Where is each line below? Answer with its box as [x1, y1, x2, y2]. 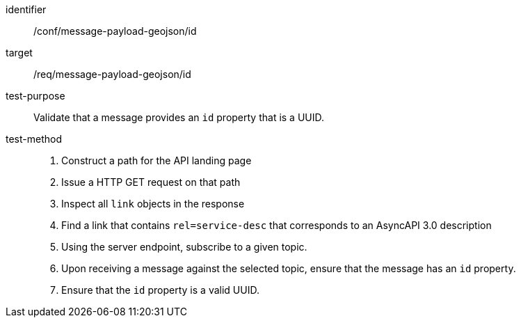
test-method [6, 133, 62, 145]
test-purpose [6, 90, 65, 102]
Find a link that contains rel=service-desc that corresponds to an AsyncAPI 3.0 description [61, 219, 492, 231]
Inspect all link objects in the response [61, 198, 245, 210]
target [6, 47, 33, 58]
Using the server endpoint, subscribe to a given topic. [61, 241, 307, 253]
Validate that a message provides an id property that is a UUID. [33, 111, 325, 123]
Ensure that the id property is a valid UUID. [61, 284, 259, 296]
